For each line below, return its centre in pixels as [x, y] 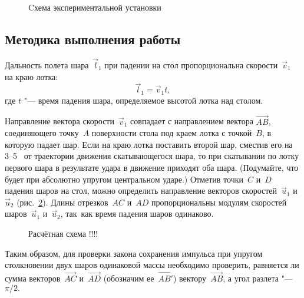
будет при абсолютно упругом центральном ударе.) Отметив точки [124, 179]
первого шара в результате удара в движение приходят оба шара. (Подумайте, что [152, 168]
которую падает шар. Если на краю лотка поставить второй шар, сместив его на [149, 144]
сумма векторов [33, 278]
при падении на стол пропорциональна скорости [191, 65]
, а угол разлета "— [258, 278]
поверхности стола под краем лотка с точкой [172, 133]
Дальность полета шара [47, 65]
